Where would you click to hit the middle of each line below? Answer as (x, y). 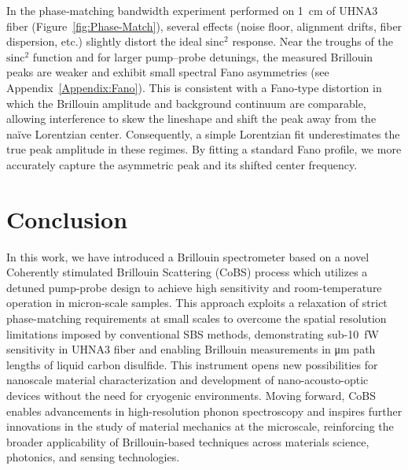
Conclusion (67, 218)
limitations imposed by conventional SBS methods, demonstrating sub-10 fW (193, 333)
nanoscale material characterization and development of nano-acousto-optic (187, 380)
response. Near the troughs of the (312, 41)
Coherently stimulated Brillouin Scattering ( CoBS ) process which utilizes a (187, 272)
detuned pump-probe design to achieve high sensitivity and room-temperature (194, 287)
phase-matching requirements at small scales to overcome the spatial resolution (197, 318)
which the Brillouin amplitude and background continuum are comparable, (186, 103)
